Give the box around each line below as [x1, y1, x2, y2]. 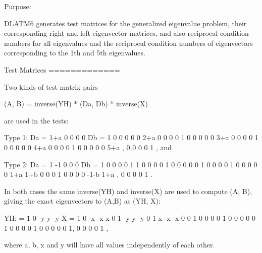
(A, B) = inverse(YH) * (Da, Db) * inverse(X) [4, 98, 148, 109]
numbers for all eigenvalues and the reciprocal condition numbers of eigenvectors [4, 37, 253, 48]
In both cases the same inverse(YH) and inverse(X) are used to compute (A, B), [4, 185, 252, 196]
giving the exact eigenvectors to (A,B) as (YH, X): [4, 196, 161, 206]
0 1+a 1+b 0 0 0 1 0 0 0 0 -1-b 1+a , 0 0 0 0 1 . [4, 169, 152, 179]
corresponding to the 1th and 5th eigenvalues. [4, 47, 145, 58]
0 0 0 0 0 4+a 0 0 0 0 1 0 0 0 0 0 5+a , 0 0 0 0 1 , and [4, 142, 172, 152]
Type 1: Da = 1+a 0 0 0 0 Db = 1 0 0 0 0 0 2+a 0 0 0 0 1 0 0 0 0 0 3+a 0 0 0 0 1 [4, 132, 258, 143]
